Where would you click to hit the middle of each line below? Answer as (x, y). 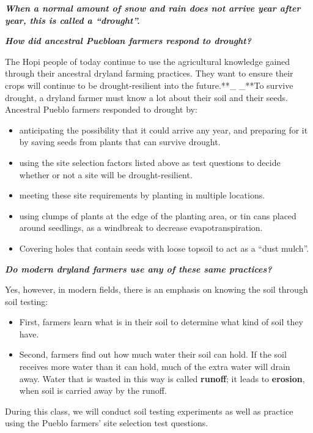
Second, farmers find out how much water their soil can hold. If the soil (153, 354)
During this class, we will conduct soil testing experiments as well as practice (149, 411)
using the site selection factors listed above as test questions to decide (150, 162)
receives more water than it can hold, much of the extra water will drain (155, 367)
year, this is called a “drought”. (72, 20)
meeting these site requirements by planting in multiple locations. (142, 195)
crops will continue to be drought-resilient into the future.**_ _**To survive (149, 85)
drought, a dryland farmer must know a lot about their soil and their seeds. (146, 97)
